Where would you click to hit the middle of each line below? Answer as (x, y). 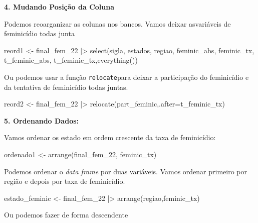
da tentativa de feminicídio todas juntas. (66, 87)
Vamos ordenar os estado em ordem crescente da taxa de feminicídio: (110, 137)
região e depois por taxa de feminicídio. (65, 181)
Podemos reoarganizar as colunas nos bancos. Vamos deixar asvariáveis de (117, 23)
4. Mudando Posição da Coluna (59, 7)
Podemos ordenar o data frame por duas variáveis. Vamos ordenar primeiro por (125, 171)
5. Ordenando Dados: (42, 120)
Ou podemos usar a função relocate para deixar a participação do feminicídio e (126, 77)
